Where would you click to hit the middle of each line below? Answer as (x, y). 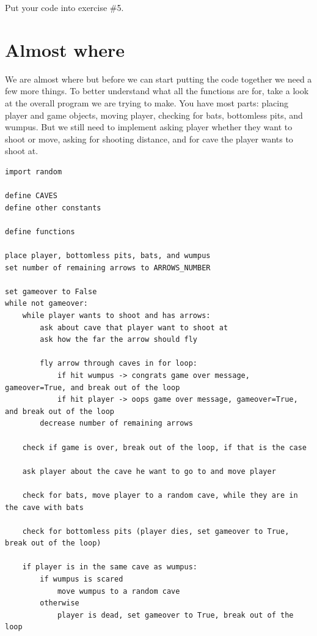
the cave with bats (44, 507)
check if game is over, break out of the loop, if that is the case (164, 447)
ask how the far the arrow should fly (118, 340)
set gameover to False (51, 291)
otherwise (60, 603)
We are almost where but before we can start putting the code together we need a (158, 79)
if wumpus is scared (82, 579)
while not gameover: (47, 304)
